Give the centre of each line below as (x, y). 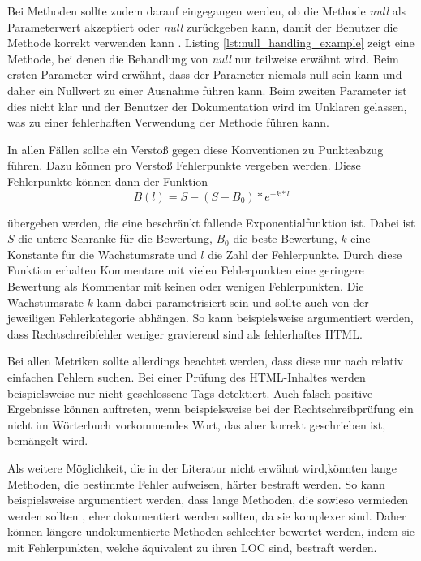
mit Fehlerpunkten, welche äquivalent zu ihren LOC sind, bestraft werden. (192, 547)
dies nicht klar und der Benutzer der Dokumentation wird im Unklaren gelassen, (207, 106)
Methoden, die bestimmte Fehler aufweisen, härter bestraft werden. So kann (196, 483)
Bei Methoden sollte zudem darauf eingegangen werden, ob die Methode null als (207, 11)
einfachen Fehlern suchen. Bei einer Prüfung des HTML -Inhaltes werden (187, 376)
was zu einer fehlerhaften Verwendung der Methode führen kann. (168, 122)
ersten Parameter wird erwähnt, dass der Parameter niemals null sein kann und (205, 74)
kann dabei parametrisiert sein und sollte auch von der (233, 302)
